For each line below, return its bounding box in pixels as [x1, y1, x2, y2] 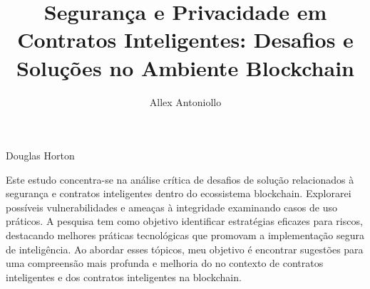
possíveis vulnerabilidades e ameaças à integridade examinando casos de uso [6, 199, 337, 214]
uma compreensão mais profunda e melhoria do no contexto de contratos [6, 256, 324, 270]
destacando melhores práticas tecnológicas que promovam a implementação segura [6, 228, 364, 243]
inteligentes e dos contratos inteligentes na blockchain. [6, 269, 242, 284]
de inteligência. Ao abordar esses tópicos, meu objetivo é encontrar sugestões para [6, 241, 364, 256]
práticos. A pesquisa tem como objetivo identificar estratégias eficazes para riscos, [6, 214, 363, 228]
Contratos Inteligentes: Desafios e [17, 25, 354, 54]
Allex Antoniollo [149, 94, 222, 109]
